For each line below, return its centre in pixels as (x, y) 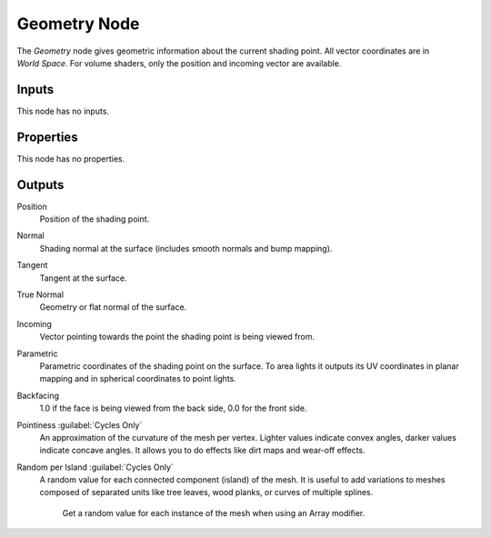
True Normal (40, 294)
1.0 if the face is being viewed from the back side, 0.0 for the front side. (173, 408)
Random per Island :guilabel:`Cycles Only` (95, 467)
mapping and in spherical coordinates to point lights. (138, 379)
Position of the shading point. (95, 219)
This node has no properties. (71, 158)
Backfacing (38, 395)
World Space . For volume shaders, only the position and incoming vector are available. (179, 63)
